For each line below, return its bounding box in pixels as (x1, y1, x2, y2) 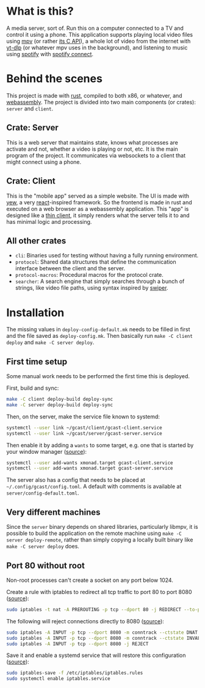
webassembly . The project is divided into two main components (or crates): (6, 98, 196, 106)
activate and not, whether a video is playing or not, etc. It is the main (6, 145, 178, 152)
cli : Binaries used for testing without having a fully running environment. (15, 252, 199, 259)
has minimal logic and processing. (6, 218, 92, 225)
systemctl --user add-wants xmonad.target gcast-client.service (6, 459, 173, 466)
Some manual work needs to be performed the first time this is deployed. (6, 373, 190, 380)
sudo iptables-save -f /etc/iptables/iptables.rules (6, 670, 143, 676)
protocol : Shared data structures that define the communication (15, 258, 177, 266)
